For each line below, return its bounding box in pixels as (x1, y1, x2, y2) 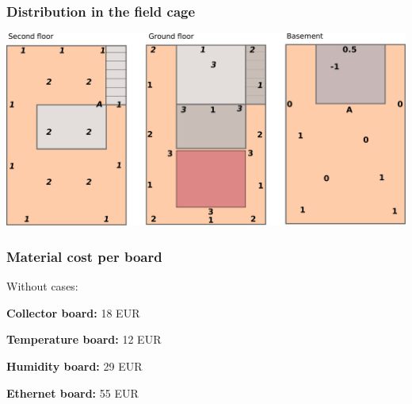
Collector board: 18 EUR (6, 304, 140, 321)
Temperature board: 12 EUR (6, 331, 162, 348)
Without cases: (6, 278, 78, 294)
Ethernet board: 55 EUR (6, 384, 139, 401)
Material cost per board (6, 246, 162, 266)
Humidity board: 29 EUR (6, 357, 143, 374)
